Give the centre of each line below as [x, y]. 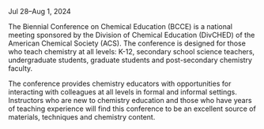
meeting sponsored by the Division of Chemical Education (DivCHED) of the [132, 35]
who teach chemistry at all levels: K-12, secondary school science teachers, [132, 52]
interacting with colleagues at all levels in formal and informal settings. [123, 92]
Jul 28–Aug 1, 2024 [40, 11]
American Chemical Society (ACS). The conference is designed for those [127, 43]
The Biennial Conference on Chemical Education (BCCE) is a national [121, 26]
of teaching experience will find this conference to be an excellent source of [132, 109]
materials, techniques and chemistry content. [82, 117]
